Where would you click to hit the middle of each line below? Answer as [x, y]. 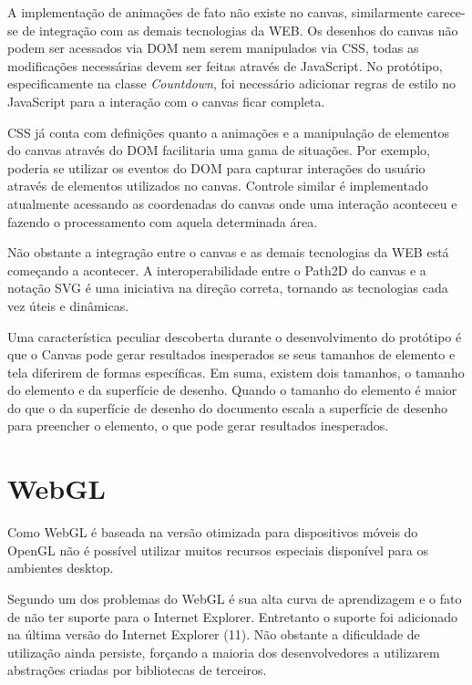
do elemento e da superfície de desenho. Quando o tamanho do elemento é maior [232, 390]
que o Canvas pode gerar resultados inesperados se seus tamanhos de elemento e [231, 354]
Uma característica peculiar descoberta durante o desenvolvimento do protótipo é [235, 336]
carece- [446, 12]
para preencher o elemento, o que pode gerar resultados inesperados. [198, 426]
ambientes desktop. [61, 568]
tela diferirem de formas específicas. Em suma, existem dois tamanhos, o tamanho [236, 372]
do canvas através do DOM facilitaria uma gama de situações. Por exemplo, [219, 150]
